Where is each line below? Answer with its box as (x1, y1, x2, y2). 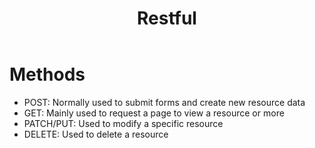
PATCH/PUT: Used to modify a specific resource (23, 117, 224, 129)
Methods (9, 63, 86, 86)
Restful (137, 7, 197, 30)
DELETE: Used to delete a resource (23, 128, 169, 140)
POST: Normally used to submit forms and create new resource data (23, 96, 306, 108)
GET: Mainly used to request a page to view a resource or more (23, 107, 285, 119)
